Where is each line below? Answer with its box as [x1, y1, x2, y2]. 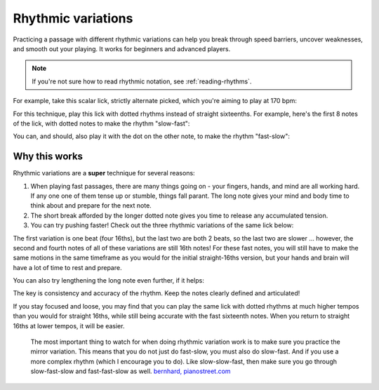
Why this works [13, 151, 84, 163]
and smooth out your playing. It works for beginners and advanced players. [13, 44, 231, 53]
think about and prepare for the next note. [30, 201, 152, 210]
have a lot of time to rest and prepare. [13, 263, 122, 271]
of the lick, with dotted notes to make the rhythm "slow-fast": [13, 119, 190, 128]
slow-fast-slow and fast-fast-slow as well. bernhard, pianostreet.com [30, 367, 231, 375]
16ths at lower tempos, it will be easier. [13, 321, 125, 330]
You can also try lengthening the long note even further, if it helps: [13, 276, 205, 285]
